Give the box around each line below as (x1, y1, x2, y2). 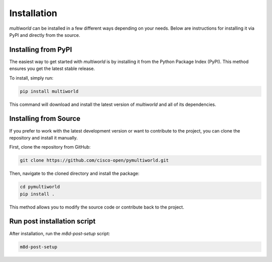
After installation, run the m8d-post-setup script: (9, 230, 110, 236)
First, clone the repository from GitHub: (9, 144, 91, 150)
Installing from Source (9, 114, 81, 123)
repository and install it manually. (9, 135, 78, 141)
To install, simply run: (9, 75, 54, 81)
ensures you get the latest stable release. (9, 65, 95, 72)
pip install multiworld (20, 88, 79, 94)
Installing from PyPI (9, 45, 73, 54)
